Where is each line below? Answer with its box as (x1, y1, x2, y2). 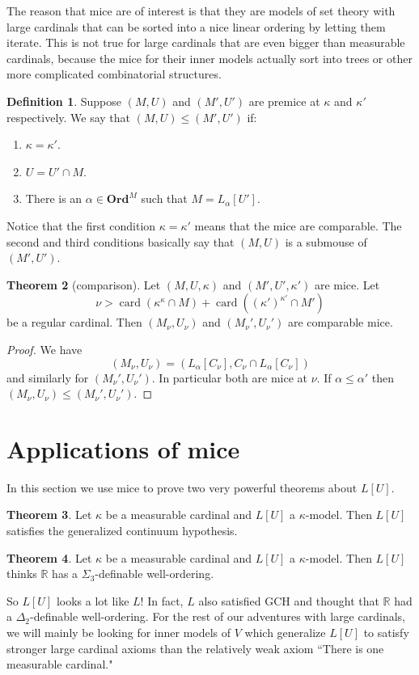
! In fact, (140, 592, 184, 609)
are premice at (248, 92, 320, 109)
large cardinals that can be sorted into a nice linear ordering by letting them (6, 18, 386, 35)
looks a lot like (56, 592, 129, 609)
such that (141, 190, 188, 207)
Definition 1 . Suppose (6, 92, 122, 109)
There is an (25, 190, 83, 207)
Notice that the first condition (6, 217, 156, 234)
